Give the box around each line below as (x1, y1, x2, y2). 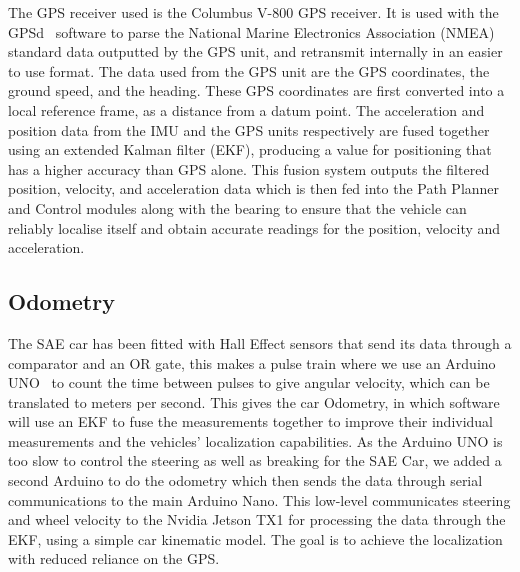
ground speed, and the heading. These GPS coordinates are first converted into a (8, 80, 505, 101)
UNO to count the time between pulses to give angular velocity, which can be (8, 372, 490, 393)
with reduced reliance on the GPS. (8, 548, 220, 569)
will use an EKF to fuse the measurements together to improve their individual (8, 411, 494, 432)
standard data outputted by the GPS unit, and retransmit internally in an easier (8, 41, 503, 62)
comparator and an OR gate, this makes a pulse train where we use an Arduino (8, 352, 496, 373)
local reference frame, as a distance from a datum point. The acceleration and (8, 99, 485, 120)
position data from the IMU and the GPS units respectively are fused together (8, 119, 490, 140)
